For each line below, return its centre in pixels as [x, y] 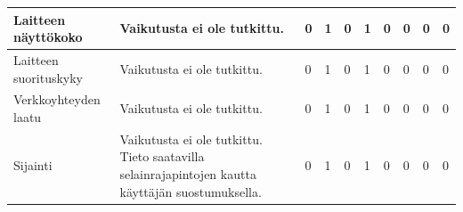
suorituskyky [48, 77]
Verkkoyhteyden [57, 99]
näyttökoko [48, 37]
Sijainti [33, 165]
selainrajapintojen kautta [188, 174]
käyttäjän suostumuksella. [191, 191]
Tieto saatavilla [162, 156]
